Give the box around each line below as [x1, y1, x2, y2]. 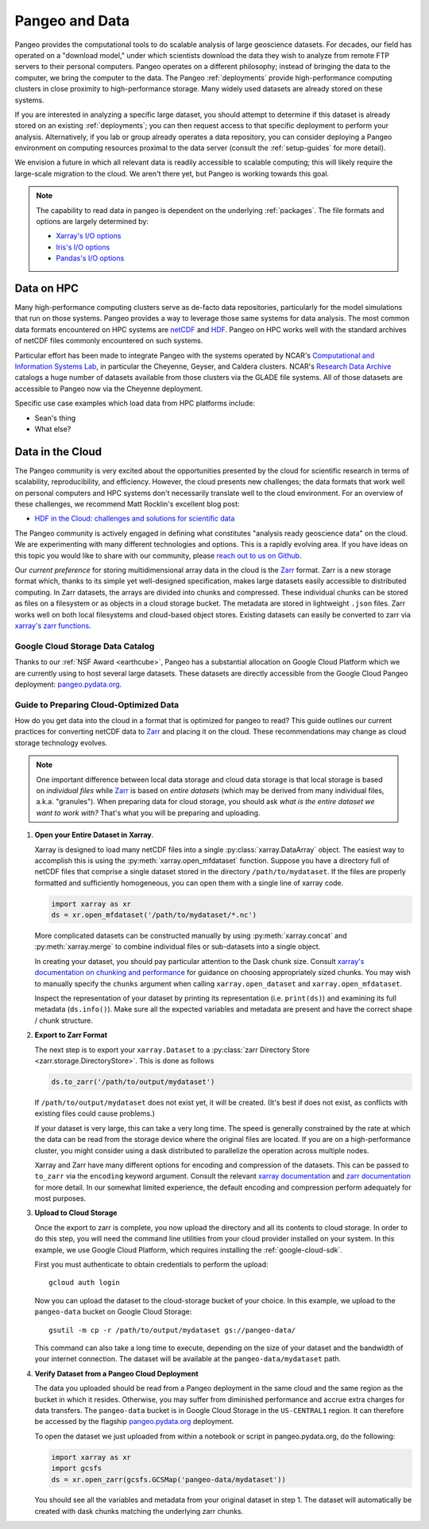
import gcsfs [51, 1464, 102, 1473]
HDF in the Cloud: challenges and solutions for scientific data [34, 513, 235, 524]
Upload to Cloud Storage [34, 1208, 118, 1217]
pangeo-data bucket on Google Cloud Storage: [34, 1307, 192, 1317]
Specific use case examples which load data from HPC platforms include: [14, 398, 256, 408]
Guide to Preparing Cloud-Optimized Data [14, 699, 179, 710]
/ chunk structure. [34, 1016, 94, 1025]
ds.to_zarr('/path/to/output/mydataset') [51, 1077, 215, 1086]
